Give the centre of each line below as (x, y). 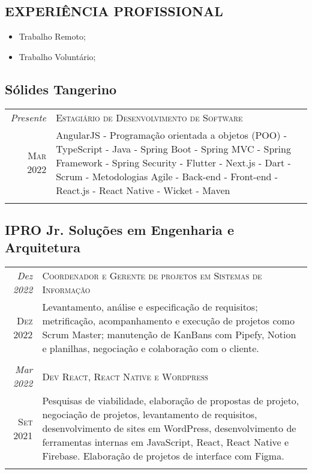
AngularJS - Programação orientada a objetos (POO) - (172, 135)
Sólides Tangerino (61, 89)
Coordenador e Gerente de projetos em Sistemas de (152, 276)
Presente (28, 117)
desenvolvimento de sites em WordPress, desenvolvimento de (169, 428)
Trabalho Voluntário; (57, 56)
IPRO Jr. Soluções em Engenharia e (119, 229)
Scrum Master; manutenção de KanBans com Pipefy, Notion (169, 335)
